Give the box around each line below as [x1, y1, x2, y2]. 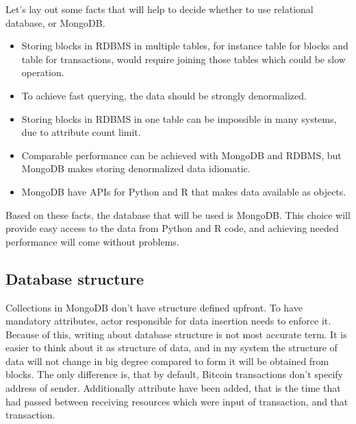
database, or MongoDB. [5, 15, 105, 30]
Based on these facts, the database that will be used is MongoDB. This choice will [5, 207, 351, 222]
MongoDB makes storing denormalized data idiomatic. [21, 161, 251, 176]
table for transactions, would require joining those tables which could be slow [21, 51, 346, 66]
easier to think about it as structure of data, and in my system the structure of [5, 340, 338, 355]
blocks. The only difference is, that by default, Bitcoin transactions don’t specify [5, 367, 344, 381]
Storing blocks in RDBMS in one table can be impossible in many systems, [21, 111, 337, 126]
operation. [21, 65, 64, 80]
